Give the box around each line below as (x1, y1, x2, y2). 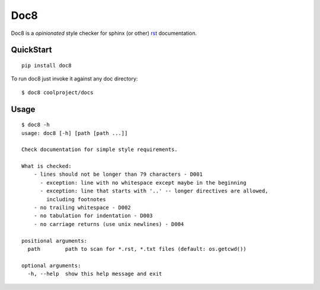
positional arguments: (21, 237, 88, 244)
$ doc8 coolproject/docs (21, 89, 94, 96)
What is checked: (21, 163, 72, 170)
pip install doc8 (21, 62, 72, 69)
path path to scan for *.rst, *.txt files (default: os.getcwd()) (27, 246, 247, 252)
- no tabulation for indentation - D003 (33, 212, 153, 219)
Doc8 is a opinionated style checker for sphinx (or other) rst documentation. (11, 30, 197, 37)
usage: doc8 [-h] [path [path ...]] (21, 130, 128, 136)
